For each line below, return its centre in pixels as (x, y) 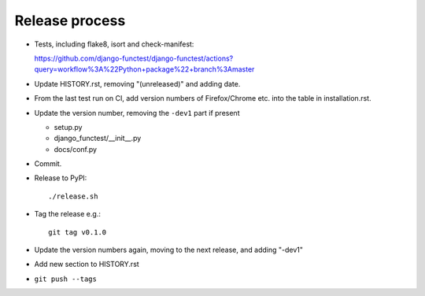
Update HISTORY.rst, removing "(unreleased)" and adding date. (137, 83)
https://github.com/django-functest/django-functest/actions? (134, 58)
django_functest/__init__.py (98, 139)
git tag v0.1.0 (78, 232)
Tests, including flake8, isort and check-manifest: (114, 44)
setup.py (68, 127)
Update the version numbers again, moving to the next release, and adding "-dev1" (168, 250)
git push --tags (66, 279)
